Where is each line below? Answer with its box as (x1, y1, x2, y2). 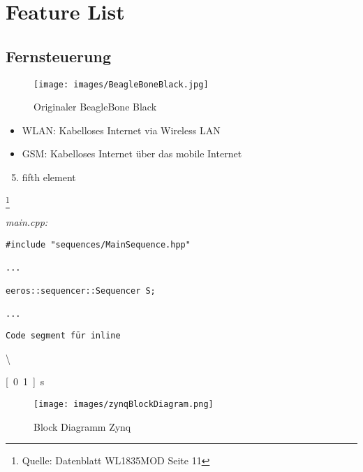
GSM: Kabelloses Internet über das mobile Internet (22, 146, 242, 161)
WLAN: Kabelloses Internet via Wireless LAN (22, 122, 221, 137)
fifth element (22, 170, 76, 185)
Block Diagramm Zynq (34, 419, 131, 434)
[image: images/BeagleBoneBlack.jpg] (34, 79, 209, 90)
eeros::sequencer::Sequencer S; (6, 286, 156, 296)
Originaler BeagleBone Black (34, 99, 157, 114)
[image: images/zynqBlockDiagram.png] (34, 399, 214, 409)
